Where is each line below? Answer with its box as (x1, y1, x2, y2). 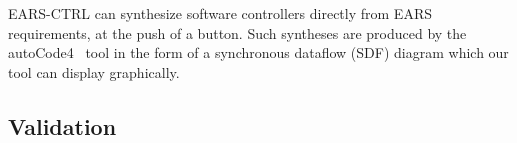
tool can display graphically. (8, 61, 180, 82)
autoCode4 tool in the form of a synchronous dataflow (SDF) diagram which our (8, 42, 509, 63)
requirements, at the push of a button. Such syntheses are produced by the (8, 22, 467, 43)
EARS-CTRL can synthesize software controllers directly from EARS (8, 3, 432, 23)
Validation (8, 110, 117, 141)
